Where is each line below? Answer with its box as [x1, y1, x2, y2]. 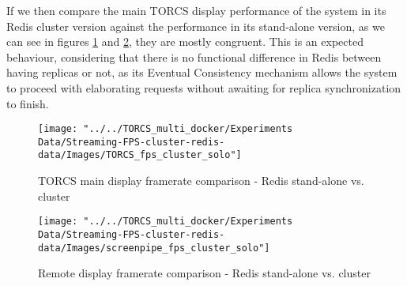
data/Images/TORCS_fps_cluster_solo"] [38, 149, 242, 161]
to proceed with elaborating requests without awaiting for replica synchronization [6, 79, 401, 96]
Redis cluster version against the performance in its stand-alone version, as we [6, 17, 385, 34]
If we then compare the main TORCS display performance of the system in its [6, 2, 386, 18]
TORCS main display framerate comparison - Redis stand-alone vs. [38, 172, 364, 189]
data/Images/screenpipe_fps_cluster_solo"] [38, 242, 270, 254]
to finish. [6, 95, 49, 111]
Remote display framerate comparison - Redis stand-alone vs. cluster [38, 265, 371, 281]
